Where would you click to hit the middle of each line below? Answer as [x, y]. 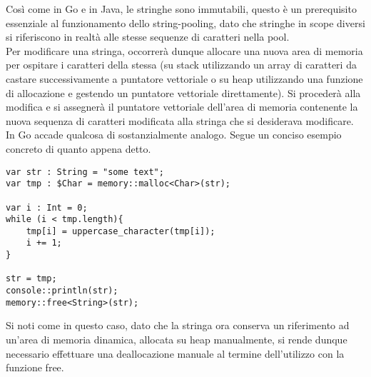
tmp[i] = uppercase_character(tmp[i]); [121, 231]
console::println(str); [62, 291]
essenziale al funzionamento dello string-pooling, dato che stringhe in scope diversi [185, 22]
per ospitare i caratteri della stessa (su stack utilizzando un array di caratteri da [181, 65]
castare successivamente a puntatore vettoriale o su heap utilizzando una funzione [184, 78]
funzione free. [35, 367]
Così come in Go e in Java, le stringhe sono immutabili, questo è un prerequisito [181, 9]
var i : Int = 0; [47, 207]
